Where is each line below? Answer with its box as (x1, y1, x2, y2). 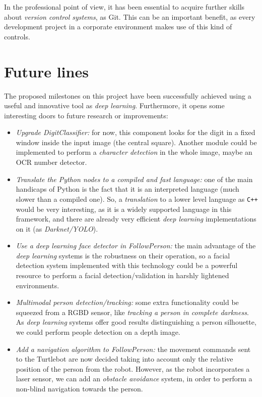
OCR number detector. (16, 157, 87, 167)
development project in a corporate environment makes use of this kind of (4, 21, 232, 32)
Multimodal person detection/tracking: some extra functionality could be (16, 297, 239, 307)
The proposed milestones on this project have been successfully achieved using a (4, 90, 251, 101)
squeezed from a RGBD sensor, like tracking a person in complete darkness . (16, 306, 249, 317)
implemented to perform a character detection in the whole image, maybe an (16, 147, 252, 157)
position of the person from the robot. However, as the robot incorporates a (16, 363, 250, 374)
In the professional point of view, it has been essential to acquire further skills (4, 2, 245, 12)
